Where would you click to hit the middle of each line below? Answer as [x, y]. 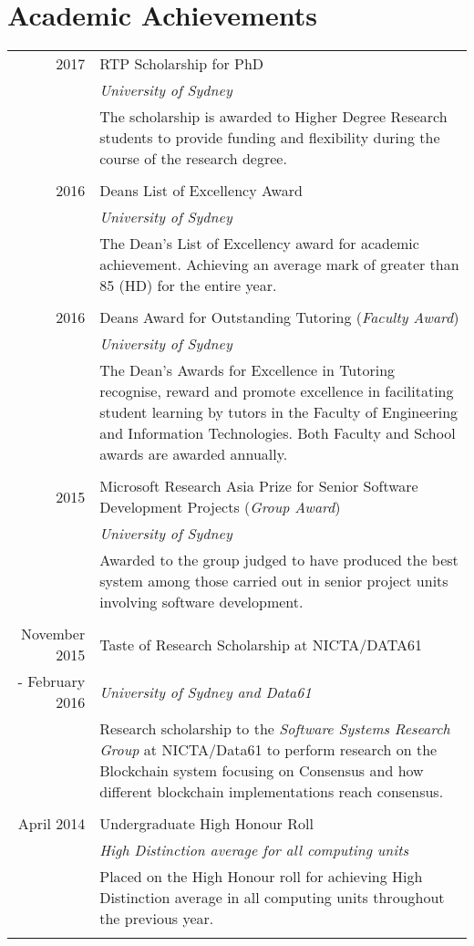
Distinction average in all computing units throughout [272, 898]
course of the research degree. [193, 159]
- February [52, 681]
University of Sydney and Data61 [206, 691]
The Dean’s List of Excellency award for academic [259, 244]
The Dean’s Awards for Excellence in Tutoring [247, 370]
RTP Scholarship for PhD [182, 64]
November [53, 634]
